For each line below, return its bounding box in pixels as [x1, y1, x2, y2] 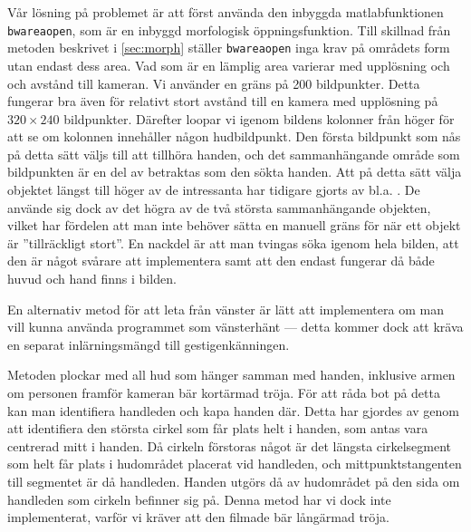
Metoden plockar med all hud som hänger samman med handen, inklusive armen [7, 365, 456, 384]
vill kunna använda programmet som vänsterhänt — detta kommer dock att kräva [7, 317, 464, 336]
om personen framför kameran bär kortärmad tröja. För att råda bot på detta [7, 383, 440, 401]
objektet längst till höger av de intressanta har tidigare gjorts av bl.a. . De [7, 180, 420, 199]
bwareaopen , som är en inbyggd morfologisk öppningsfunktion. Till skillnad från [7, 20, 451, 39]
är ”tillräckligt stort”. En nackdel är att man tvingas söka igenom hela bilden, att [7, 233, 459, 252]
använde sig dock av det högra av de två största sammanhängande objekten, [7, 198, 431, 217]
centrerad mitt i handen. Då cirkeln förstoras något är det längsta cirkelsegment [7, 436, 451, 455]
